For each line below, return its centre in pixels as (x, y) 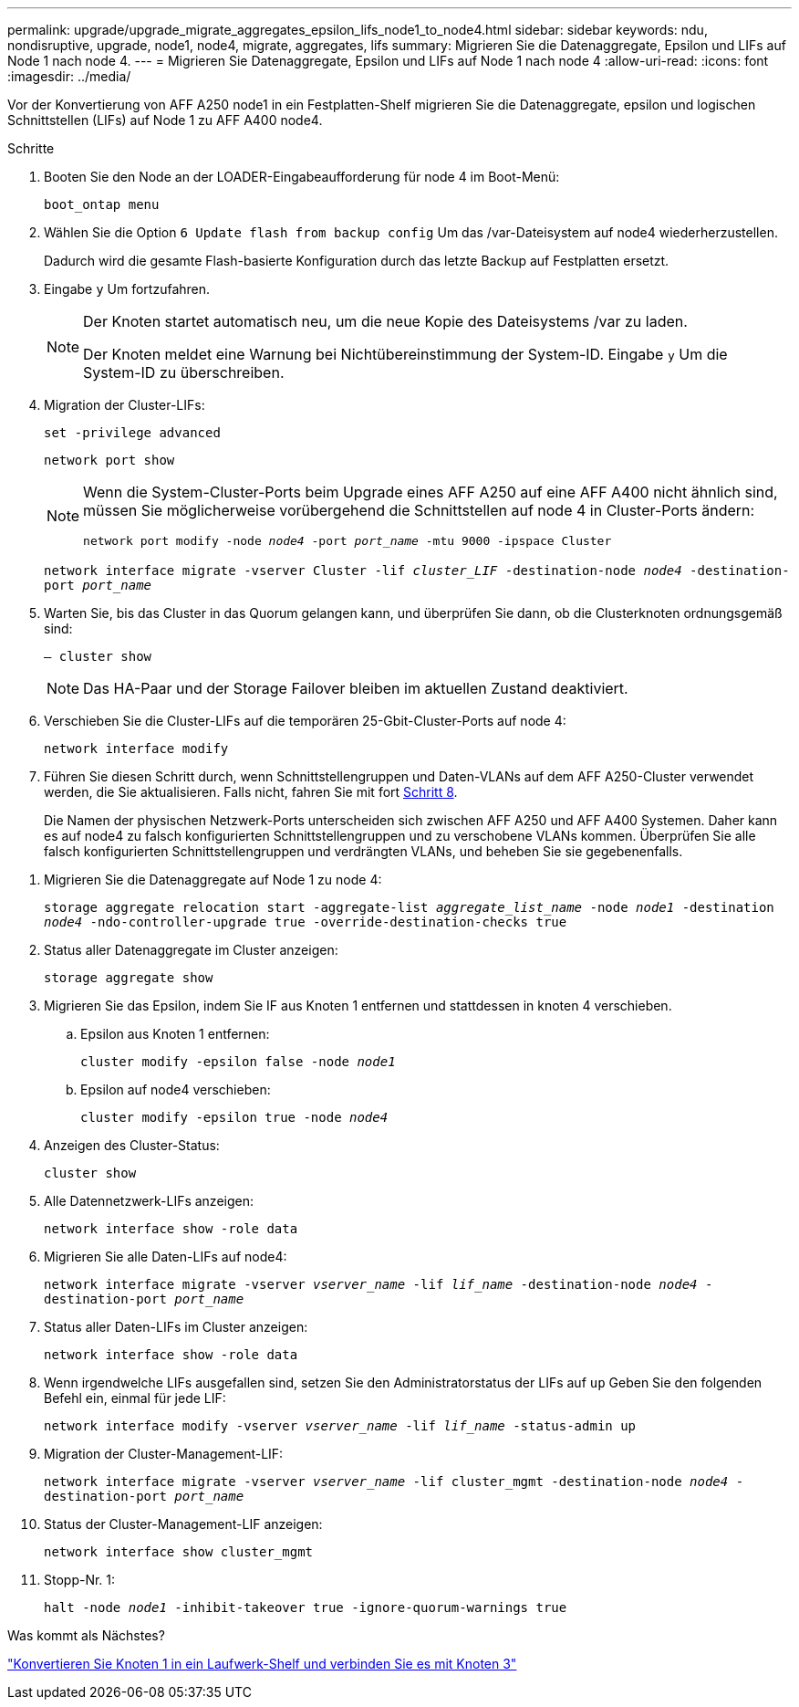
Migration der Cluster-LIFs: (125, 405)
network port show (109, 460)
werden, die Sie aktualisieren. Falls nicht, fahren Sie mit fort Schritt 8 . (251, 792)
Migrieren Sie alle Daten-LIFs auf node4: (166, 1257)
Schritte (31, 148)
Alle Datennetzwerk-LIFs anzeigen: (149, 1201)
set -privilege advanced (132, 433)
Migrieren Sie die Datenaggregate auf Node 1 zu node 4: (213, 880)
